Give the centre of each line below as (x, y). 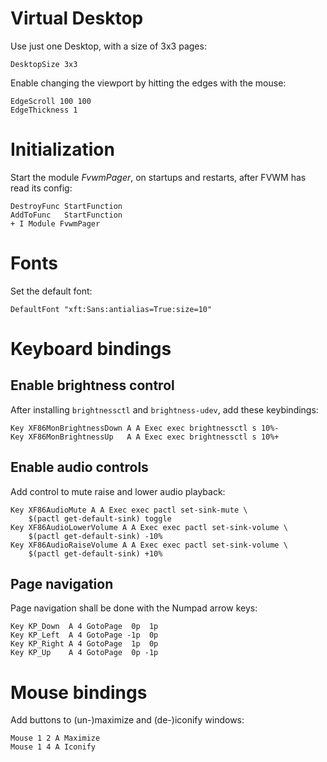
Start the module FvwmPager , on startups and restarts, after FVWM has (158, 177)
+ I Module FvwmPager (55, 223)
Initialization (62, 149)
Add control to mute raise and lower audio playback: (118, 491)
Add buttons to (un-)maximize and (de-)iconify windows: (127, 720)
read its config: (41, 188)
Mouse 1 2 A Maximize (55, 738)
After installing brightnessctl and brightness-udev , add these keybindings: (164, 409)
